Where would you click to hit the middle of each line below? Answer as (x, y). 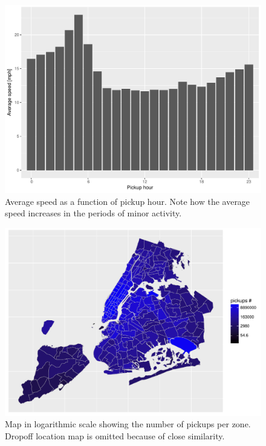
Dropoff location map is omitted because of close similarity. (115, 435)
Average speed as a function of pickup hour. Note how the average (128, 201)
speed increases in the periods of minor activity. (93, 213)
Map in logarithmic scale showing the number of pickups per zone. (128, 424)
